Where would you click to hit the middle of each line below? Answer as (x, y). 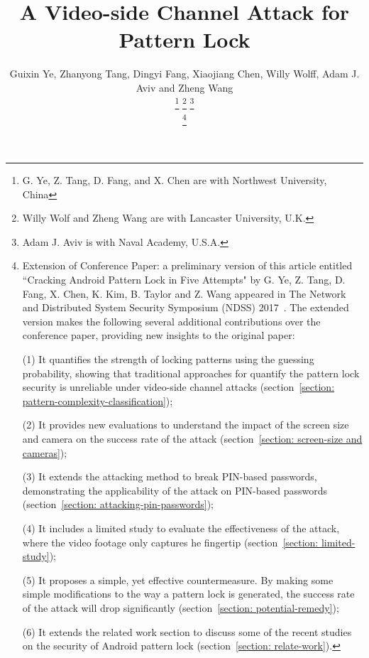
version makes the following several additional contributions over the (171, 321)
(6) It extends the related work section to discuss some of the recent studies (187, 631)
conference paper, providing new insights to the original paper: (159, 335)
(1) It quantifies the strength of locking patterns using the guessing (168, 359)
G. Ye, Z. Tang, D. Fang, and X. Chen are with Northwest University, (175, 180)
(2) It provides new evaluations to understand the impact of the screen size (186, 425)
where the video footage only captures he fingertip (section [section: (170, 542)
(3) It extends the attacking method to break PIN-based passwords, (170, 476)
